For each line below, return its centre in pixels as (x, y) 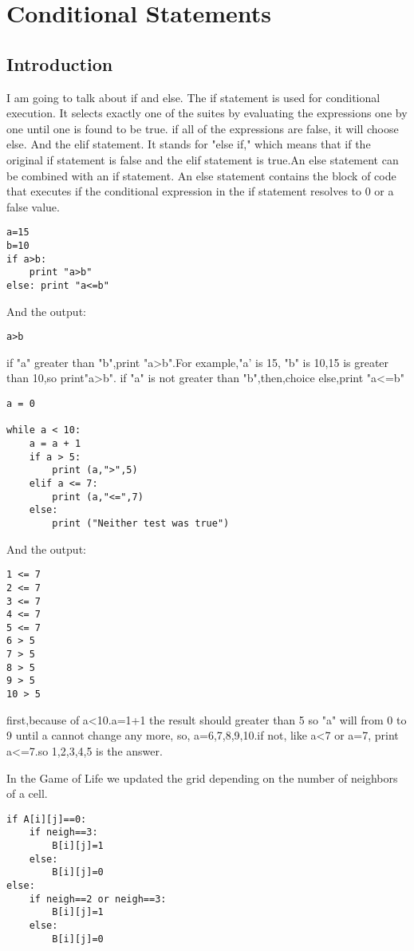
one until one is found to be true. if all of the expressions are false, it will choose (203, 128)
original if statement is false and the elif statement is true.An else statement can (203, 159)
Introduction (60, 63)
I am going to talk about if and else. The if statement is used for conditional (193, 97)
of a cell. (27, 793)
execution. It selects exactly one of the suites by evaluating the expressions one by (207, 113)
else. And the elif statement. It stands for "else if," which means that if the (189, 144)
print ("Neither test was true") (141, 523)
